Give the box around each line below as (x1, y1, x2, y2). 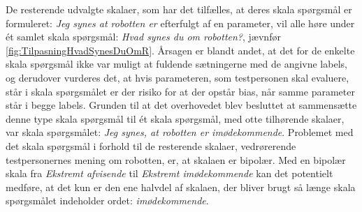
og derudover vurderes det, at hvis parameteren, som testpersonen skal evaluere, (6, 70, 349, 84)
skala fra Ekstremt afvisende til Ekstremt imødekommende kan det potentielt (6, 166, 333, 181)
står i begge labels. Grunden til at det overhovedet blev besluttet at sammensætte (6, 98, 357, 112)
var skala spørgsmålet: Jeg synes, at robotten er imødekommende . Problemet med (6, 125, 354, 139)
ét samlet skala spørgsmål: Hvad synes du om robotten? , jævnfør (6, 29, 281, 44)
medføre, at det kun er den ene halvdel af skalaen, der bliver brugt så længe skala (6, 179, 356, 194)
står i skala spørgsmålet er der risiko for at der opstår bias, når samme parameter (6, 84, 355, 98)
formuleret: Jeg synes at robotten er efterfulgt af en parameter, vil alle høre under (6, 15, 355, 30)
